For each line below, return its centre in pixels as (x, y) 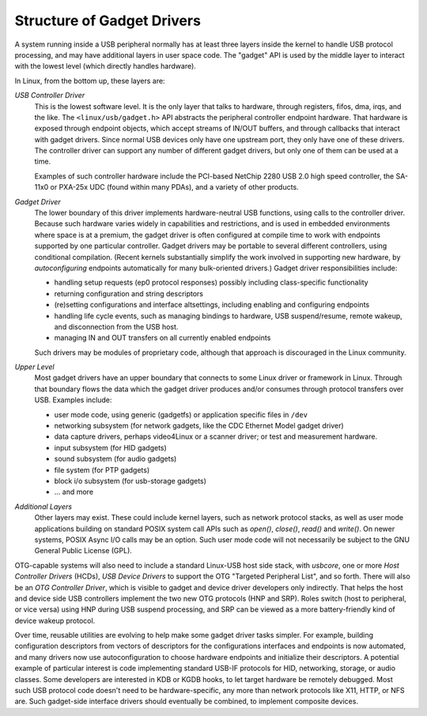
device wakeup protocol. (55, 620)
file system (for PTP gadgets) (102, 469)
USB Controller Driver (50, 96)
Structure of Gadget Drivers (108, 21)
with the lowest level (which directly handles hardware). (106, 66)
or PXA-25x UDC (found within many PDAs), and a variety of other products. (175, 187)
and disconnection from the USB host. (116, 326)
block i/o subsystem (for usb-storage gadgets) (130, 481)
